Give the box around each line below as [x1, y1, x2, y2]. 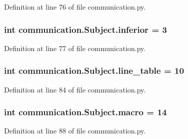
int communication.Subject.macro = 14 [4, 106, 167, 118]
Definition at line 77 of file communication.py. [4, 42, 146, 53]
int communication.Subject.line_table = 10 [4, 64, 184, 77]
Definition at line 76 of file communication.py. [4, 2, 146, 12]
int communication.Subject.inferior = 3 [4, 23, 167, 35]
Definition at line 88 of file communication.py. [4, 125, 146, 136]
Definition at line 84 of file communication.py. [4, 84, 146, 95]
